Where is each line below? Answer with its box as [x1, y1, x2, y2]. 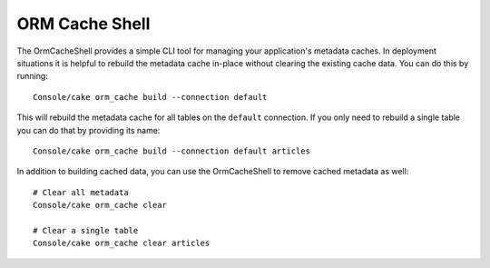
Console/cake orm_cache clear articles [33, 238, 211, 249]
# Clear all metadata [33, 187, 129, 197]
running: [16, 71, 49, 82]
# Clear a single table [33, 225, 139, 235]
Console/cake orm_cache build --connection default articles [33, 145, 310, 156]
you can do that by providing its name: [16, 124, 161, 135]
